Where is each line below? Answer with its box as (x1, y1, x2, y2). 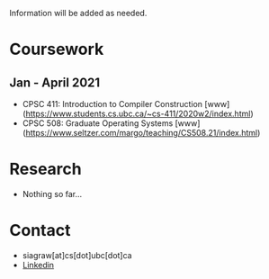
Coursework (9, 40, 104, 59)
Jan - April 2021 (9, 75, 101, 90)
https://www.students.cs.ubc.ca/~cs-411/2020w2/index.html (25, 108, 251, 119)
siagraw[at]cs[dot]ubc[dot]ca (22, 249, 132, 260)
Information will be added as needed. (9, 8, 148, 18)
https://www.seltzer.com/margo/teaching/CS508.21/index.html (25, 128, 258, 138)
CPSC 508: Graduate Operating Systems (22, 118, 174, 129)
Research (9, 159, 83, 179)
